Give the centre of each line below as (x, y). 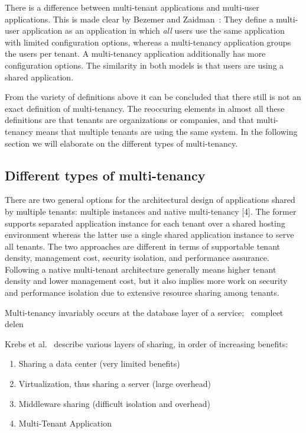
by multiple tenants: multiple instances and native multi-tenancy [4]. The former (151, 211)
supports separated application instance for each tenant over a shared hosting (145, 223)
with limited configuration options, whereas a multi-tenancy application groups (148, 42)
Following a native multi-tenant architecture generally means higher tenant (141, 269)
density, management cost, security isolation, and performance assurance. (137, 258)
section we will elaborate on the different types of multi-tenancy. (121, 143)
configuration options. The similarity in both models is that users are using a (144, 65)
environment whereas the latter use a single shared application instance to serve (149, 235)
